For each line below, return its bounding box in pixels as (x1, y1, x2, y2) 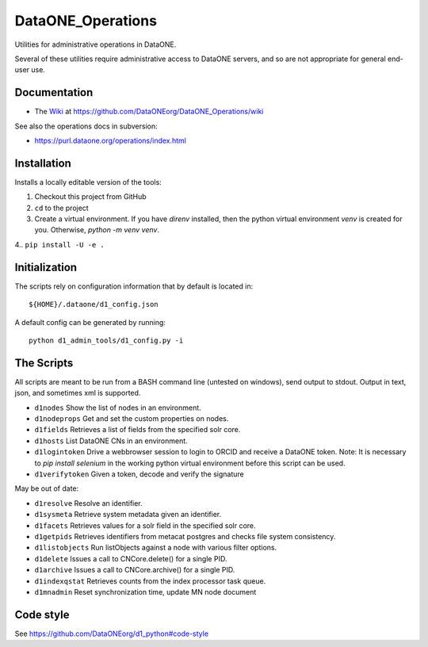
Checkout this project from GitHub (34, 192, 147, 201)
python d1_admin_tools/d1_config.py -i (29, 335, 184, 345)
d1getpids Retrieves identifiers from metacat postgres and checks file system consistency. (34, 531, 336, 541)
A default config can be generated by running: (14, 317, 166, 327)
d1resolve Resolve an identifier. (34, 498, 143, 507)
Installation (14, 156, 71, 170)
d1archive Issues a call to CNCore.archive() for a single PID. (34, 565, 235, 575)
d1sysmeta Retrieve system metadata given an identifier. (34, 510, 222, 519)
